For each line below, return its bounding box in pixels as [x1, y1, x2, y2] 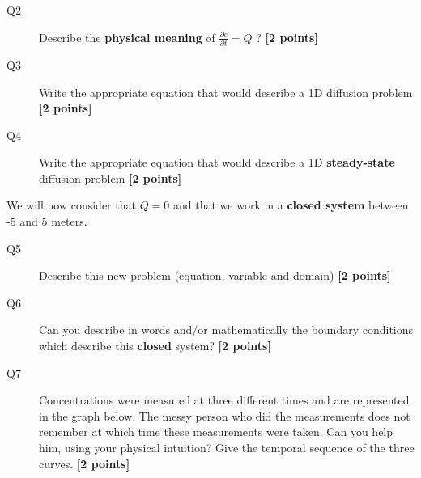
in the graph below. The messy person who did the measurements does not [39, 407, 410, 424]
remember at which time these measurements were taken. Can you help [39, 423, 393, 440]
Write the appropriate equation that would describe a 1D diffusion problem [39, 83, 413, 100]
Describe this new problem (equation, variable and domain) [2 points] [39, 267, 391, 284]
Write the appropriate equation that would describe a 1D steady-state [39, 154, 395, 171]
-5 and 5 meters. [6, 213, 87, 230]
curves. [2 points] [39, 455, 130, 472]
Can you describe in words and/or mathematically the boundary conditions [39, 321, 414, 338]
